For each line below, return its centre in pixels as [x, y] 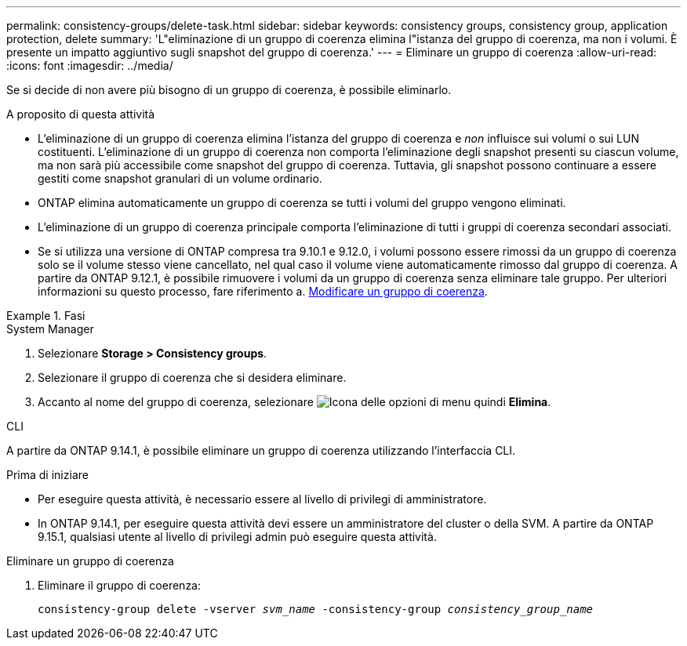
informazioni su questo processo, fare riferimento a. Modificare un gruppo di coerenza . [263, 291]
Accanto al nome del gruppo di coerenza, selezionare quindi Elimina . [294, 402]
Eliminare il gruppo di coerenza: [120, 585]
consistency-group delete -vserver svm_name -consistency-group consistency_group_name [316, 609]
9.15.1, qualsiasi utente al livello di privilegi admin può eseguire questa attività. [237, 537]
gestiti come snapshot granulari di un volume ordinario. [180, 178]
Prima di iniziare [47, 475]
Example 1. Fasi [46, 316]
